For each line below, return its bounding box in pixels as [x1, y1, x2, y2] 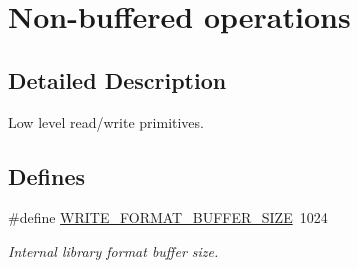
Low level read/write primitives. [8, 111, 204, 132]
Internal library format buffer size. [8, 240, 219, 261]
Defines [8, 160, 86, 191]
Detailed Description [8, 64, 227, 95]
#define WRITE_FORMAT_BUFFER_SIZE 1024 [8, 207, 328, 228]
